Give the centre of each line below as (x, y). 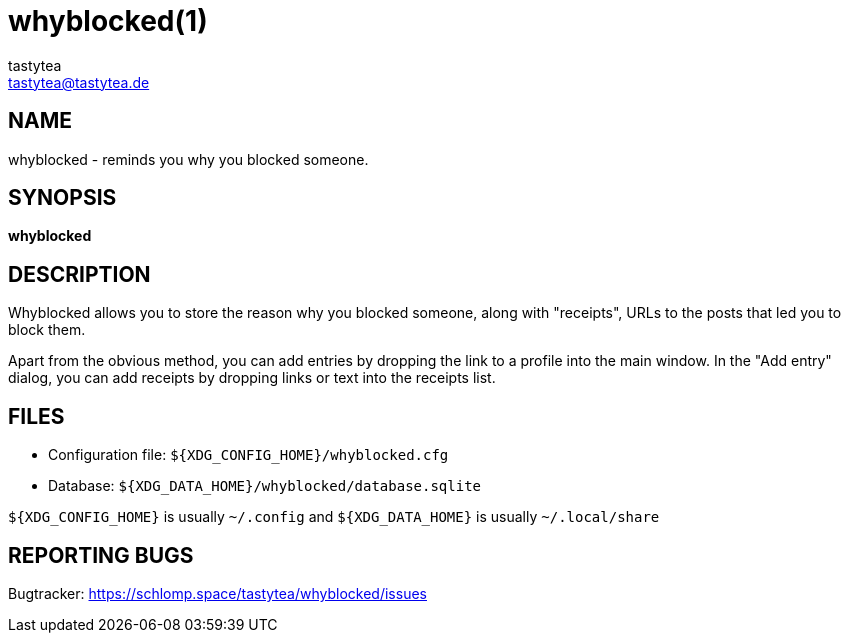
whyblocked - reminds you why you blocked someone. (188, 159)
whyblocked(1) (108, 21)
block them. (47, 330)
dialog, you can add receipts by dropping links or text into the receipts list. (252, 378)
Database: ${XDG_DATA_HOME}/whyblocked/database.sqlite (265, 486)
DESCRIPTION (79, 274)
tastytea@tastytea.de (79, 82)
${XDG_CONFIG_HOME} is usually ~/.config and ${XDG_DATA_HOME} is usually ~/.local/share (334, 517)
